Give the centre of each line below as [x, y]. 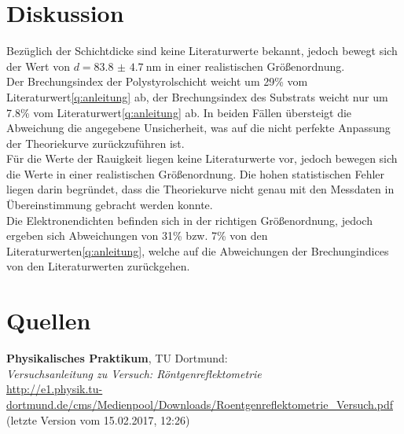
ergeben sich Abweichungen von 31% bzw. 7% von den [137, 235]
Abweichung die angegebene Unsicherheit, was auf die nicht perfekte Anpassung [198, 128]
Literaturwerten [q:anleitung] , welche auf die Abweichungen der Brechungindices [198, 250]
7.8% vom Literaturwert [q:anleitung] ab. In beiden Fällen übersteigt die [179, 112]
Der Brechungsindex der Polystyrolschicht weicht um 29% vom [157, 81]
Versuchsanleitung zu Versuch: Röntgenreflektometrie [134, 373]
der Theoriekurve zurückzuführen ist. [95, 143]
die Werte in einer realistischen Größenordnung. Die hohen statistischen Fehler [196, 173]
